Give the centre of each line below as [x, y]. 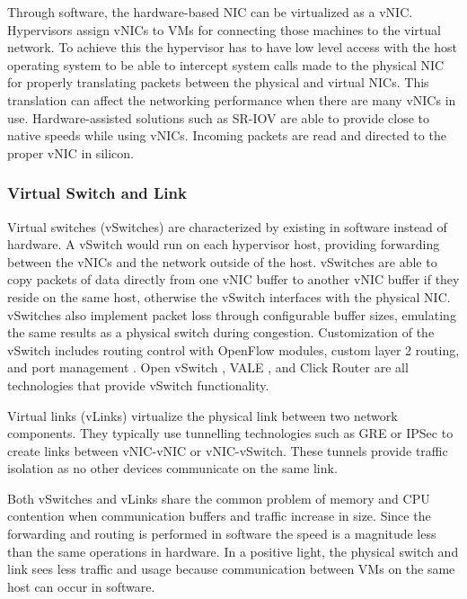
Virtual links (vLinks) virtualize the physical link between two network [203, 415]
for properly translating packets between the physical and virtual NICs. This [218, 82]
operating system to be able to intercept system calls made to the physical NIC [226, 64]
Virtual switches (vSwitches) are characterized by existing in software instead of [227, 226]
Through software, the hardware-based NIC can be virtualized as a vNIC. [210, 12]
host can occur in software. [81, 586]
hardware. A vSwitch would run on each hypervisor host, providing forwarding [224, 244]
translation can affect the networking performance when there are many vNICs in [232, 99]
